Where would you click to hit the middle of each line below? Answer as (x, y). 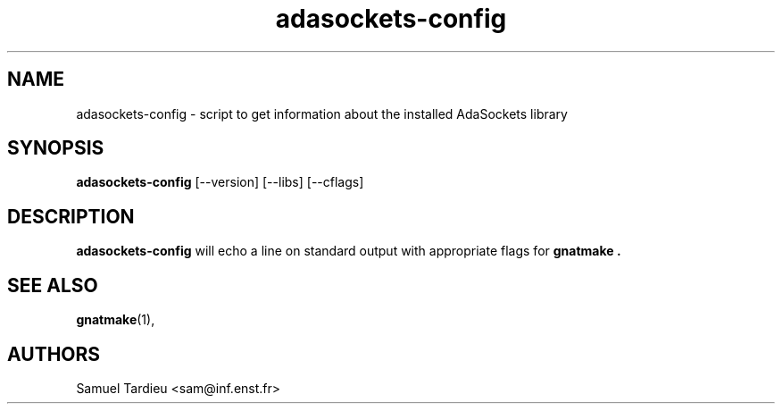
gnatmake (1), (116, 320)
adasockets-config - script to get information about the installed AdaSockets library (322, 113)
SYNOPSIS (56, 148)
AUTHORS (54, 354)
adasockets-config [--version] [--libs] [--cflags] (220, 182)
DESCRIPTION (71, 216)
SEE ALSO (53, 285)
